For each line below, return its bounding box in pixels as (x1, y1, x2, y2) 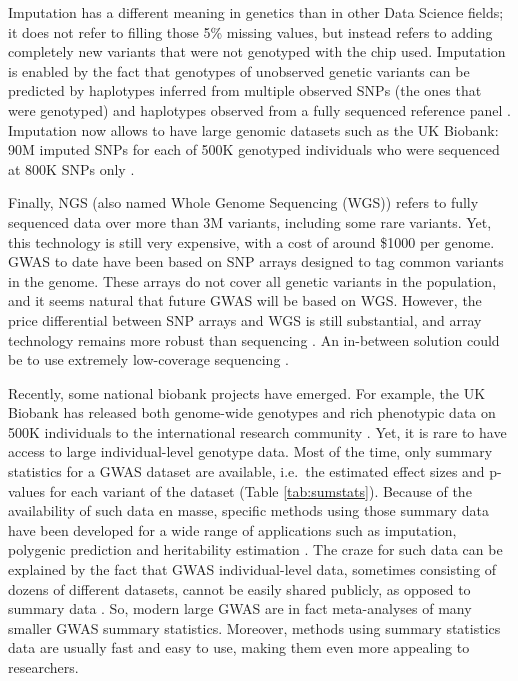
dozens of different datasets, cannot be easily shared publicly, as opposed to (8, 578, 471, 599)
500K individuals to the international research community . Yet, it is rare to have (8, 421, 507, 442)
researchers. (8, 657, 79, 677)
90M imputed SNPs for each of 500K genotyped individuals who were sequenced (8, 139, 500, 160)
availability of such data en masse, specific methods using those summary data (8, 500, 489, 521)
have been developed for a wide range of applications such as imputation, (8, 519, 457, 540)
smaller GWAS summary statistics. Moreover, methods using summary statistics (8, 617, 501, 638)
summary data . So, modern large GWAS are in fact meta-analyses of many (8, 598, 472, 619)
